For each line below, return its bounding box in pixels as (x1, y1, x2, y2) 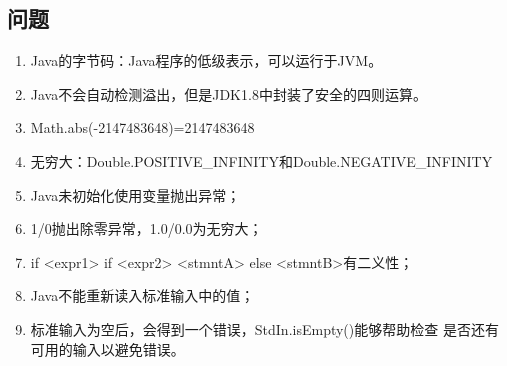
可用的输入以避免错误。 (30, 338, 185, 359)
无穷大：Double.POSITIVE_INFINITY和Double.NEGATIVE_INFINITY (30, 150, 493, 171)
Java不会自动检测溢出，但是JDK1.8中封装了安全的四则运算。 (30, 83, 427, 104)
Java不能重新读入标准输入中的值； (30, 285, 255, 306)
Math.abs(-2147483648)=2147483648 (30, 117, 255, 138)
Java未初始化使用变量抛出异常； (30, 184, 241, 205)
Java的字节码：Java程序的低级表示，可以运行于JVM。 (30, 50, 383, 71)
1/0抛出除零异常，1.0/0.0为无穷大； (30, 218, 263, 239)
